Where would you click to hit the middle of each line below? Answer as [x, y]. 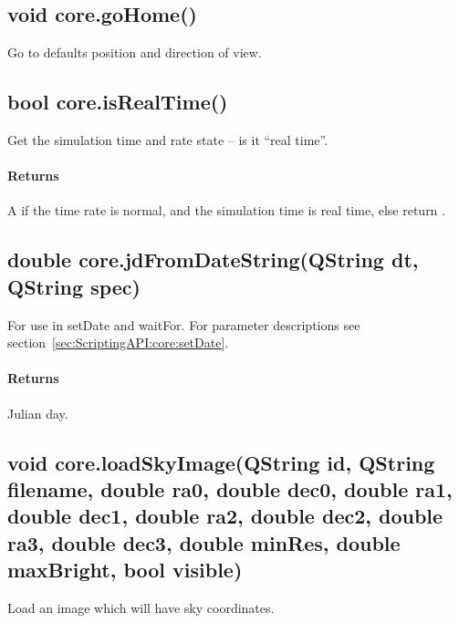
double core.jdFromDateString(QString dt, [213, 260]
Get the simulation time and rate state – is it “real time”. [168, 140]
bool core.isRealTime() [118, 102]
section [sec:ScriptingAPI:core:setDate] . [118, 343]
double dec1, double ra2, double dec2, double [225, 516]
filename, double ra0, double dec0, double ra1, [230, 488]
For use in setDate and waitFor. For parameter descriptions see [184, 324]
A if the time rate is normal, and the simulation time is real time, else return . [226, 210]
